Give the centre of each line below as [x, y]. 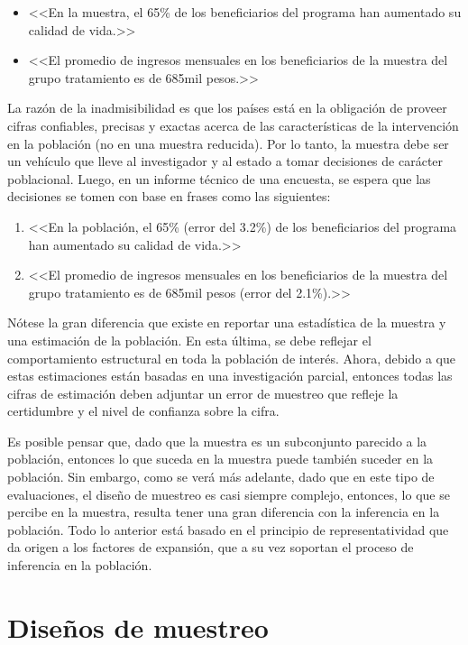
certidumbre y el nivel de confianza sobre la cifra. [143, 411]
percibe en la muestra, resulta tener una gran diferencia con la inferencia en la [224, 512]
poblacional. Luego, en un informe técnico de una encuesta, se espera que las [219, 178]
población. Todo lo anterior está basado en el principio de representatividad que [228, 529]
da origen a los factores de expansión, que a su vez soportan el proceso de [211, 547]
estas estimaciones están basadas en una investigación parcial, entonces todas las [230, 376]
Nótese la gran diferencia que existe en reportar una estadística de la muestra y [227, 322]
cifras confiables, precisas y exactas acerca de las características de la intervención [233, 125]
